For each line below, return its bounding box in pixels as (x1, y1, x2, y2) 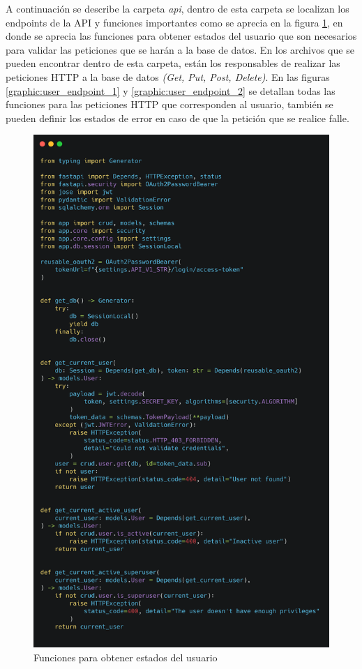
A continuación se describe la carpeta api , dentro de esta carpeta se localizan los (6, 1, 349, 15)
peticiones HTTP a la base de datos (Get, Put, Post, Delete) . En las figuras (6, 69, 330, 84)
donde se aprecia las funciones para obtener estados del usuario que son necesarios (6, 29, 357, 43)
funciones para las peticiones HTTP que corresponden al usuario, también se (6, 97, 333, 112)
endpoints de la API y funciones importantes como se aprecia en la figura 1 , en (6, 15, 343, 29)
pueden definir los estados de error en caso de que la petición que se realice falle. (6, 110, 349, 125)
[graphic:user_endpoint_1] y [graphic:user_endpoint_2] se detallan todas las (6, 83, 335, 98)
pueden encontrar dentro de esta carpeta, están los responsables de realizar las (6, 56, 340, 70)
